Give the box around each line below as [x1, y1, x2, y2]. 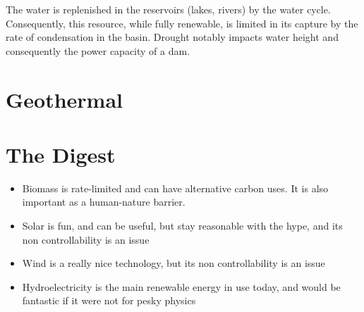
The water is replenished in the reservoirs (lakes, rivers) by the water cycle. [6, 2, 331, 16]
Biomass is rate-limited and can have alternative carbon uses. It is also [22, 180, 329, 195]
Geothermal [6, 85, 123, 113]
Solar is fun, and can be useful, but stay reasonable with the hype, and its [22, 218, 343, 233]
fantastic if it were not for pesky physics [22, 293, 196, 308]
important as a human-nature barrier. [22, 194, 186, 209]
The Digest [6, 139, 116, 168]
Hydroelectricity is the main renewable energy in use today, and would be [22, 279, 341, 294]
